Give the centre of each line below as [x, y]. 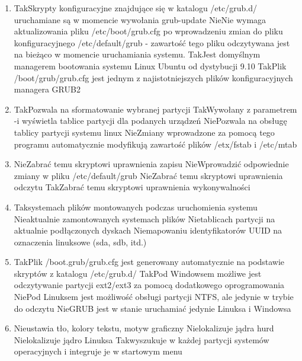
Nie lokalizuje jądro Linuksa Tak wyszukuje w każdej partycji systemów [142, 339]
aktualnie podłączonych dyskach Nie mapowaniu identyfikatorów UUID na [148, 230]
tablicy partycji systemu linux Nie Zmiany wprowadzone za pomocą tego [144, 132]
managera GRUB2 [47, 89]
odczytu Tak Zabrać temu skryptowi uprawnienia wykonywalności [132, 187]
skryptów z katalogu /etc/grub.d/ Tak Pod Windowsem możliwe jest [138, 273]
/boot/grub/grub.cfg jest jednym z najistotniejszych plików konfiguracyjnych [153, 77]
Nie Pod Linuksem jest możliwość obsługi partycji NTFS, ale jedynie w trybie [154, 297]
